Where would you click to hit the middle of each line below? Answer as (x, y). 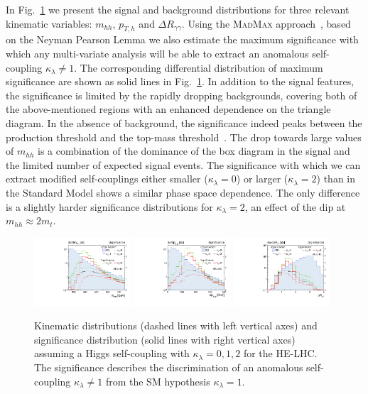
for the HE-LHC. (280, 353)
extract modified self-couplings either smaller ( (107, 179)
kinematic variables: (49, 23)
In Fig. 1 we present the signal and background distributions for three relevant (178, 9)
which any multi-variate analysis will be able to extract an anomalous (157, 53)
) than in (336, 179)
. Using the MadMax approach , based (266, 23)
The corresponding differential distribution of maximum (201, 67)
